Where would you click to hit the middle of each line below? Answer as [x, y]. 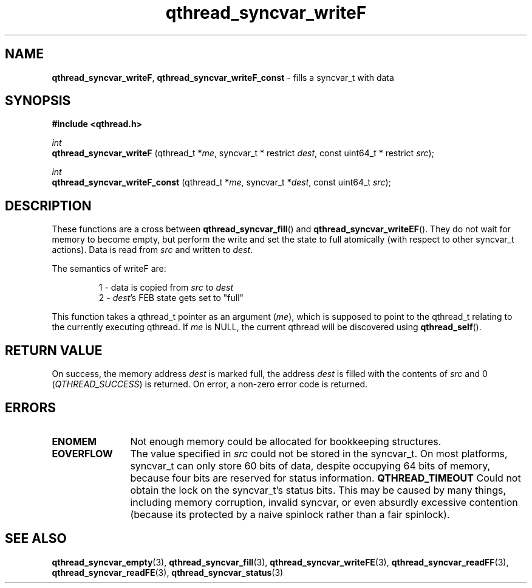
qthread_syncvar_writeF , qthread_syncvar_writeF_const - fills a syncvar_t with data [223, 77]
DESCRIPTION [48, 206]
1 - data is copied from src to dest [166, 288]
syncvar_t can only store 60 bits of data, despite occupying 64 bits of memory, [310, 465]
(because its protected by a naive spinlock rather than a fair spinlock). [290, 514]
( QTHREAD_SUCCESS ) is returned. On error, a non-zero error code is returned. [210, 384]
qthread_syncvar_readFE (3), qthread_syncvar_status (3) [168, 572]
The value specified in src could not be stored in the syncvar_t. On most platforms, [319, 453]
